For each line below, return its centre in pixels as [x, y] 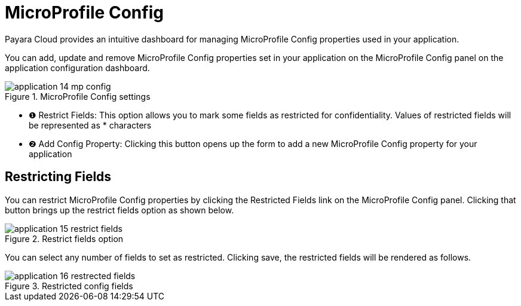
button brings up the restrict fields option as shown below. [119, 210]
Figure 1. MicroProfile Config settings [78, 96]
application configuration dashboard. [77, 68]
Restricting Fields [58, 177]
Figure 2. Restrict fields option [64, 238]
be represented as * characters [90, 125]
